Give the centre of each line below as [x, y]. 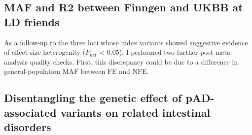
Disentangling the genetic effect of [93, 98]
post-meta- [216, 52]
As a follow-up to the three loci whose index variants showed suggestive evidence [126, 42]
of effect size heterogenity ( [45, 52]
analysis [16, 61]
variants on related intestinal [135, 112]
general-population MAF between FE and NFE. [76, 71]
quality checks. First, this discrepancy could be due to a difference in [134, 61]
